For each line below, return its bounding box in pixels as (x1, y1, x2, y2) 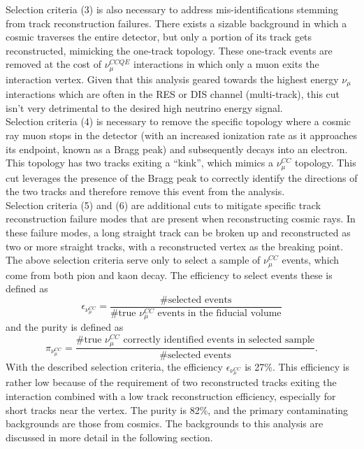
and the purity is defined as (6, 320, 124, 334)
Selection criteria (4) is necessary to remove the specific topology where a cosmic (6, 114, 351, 129)
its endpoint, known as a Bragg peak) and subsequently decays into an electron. (6, 141, 348, 156)
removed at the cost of (6, 57, 101, 71)
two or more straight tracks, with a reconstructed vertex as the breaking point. (6, 238, 344, 253)
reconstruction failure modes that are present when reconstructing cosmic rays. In (6, 211, 356, 226)
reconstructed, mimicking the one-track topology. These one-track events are (6, 43, 333, 57)
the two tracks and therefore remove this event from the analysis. (6, 184, 285, 199)
